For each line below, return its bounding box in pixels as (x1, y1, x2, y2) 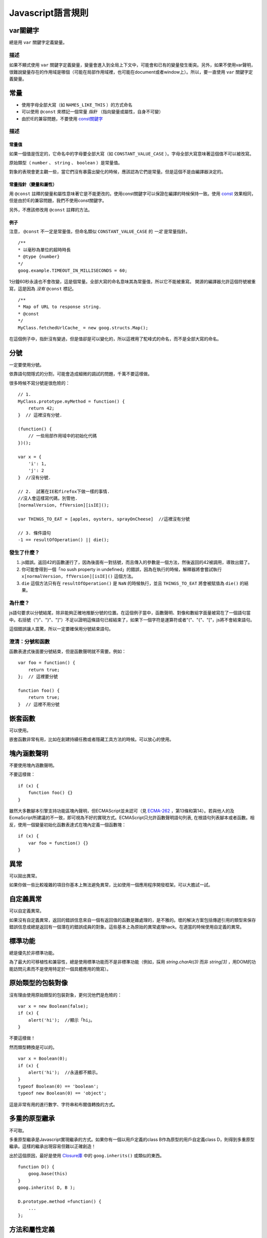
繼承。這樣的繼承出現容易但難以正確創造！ (9, 1143, 96, 1149)
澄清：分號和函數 (9, 638, 50, 645)
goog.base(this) (28, 1171, 68, 1177)
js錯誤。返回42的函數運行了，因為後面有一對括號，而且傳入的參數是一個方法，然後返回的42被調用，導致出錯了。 (21, 560, 252, 566)
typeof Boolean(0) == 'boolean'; (18, 1083, 99, 1089)
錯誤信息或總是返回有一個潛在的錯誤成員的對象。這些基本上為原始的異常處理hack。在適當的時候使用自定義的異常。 (9, 924, 244, 929)
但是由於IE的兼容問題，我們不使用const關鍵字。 (9, 198, 107, 204)
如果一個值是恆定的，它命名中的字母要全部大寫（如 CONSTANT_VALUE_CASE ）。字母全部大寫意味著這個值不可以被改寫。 (9, 151, 254, 156)
